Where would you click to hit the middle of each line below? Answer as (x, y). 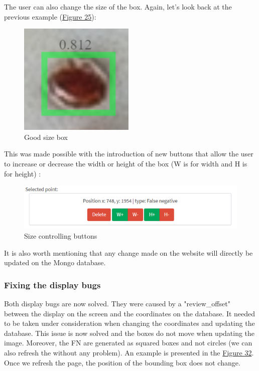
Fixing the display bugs (52, 285)
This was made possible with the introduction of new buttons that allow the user (129, 154)
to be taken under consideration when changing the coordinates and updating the (129, 323)
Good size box (46, 137)
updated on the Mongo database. (55, 262)
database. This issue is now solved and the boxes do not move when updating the (129, 333)
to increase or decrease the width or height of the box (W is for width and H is (126, 163)
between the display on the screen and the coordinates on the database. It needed (130, 313)
